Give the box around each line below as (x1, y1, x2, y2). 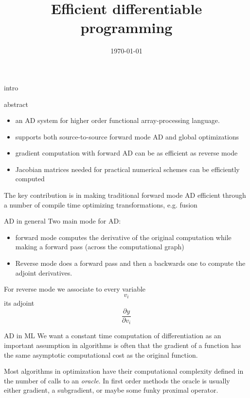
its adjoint (4, 298, 35, 308)
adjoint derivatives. (15, 267, 72, 277)
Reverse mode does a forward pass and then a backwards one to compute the (15, 258, 246, 268)
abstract (4, 99, 28, 109)
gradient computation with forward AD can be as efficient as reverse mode (15, 148, 238, 158)
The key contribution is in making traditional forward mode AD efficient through (4, 190, 246, 200)
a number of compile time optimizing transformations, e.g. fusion (4, 199, 197, 209)
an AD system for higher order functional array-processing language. (15, 115, 220, 125)
